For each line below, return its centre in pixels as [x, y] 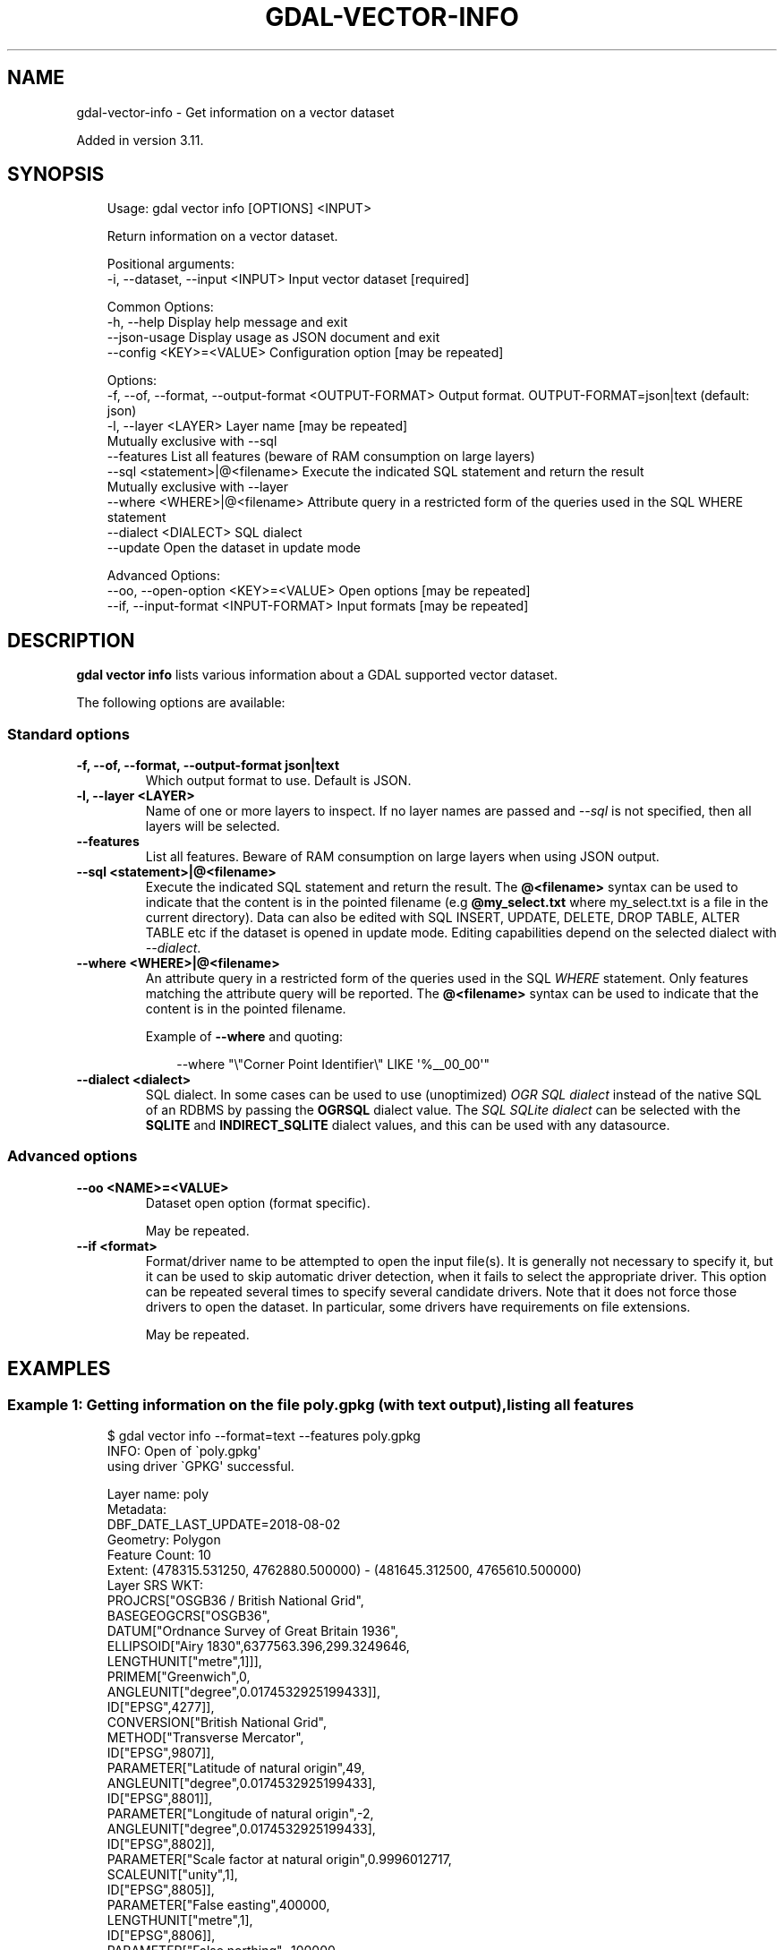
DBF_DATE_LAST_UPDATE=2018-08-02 [224, 1524]
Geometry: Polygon [164, 1539]
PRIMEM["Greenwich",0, [179, 1676]
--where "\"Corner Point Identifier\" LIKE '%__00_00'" [333, 1065]
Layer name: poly [158, 1494]
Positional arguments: [170, 264]
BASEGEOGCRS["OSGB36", [188, 1616]
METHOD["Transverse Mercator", [205, 1737]
